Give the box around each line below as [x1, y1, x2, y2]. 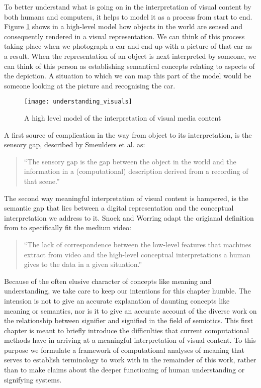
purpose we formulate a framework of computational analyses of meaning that [4, 344, 244, 355]
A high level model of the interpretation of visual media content [24, 113, 221, 123]
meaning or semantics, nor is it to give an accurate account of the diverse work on [4, 305, 257, 316]
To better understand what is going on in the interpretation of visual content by [4, 2, 251, 12]
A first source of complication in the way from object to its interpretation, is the [4, 129, 252, 140]
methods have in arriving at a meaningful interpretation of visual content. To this [4, 335, 256, 345]
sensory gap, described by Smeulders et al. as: [4, 139, 145, 150]
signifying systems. [4, 374, 62, 384]
